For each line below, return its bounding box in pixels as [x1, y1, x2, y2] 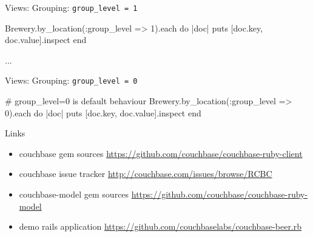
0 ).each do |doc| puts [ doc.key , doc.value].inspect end [5, 106, 201, 119]
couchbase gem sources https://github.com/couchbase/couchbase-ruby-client [19, 147, 303, 159]
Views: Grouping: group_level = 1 [5, 1, 138, 13]
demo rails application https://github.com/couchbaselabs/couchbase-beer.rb [19, 220, 302, 233]
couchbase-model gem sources [19, 188, 129, 201]
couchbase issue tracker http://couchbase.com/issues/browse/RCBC [19, 167, 272, 180]
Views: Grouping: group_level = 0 [5, 74, 138, 87]
